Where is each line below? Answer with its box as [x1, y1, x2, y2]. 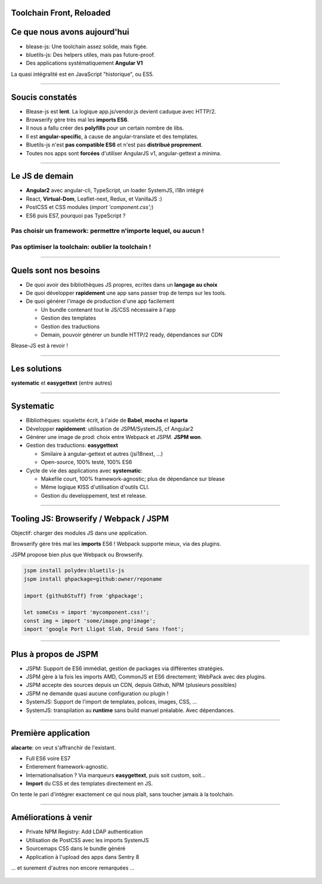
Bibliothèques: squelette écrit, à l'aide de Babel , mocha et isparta [26, 417, 188, 424]
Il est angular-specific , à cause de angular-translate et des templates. [26, 133, 199, 140]
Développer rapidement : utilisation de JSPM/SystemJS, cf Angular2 [26, 425, 194, 432]
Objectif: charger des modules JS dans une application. [11, 529, 148, 536]
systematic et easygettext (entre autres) [11, 379, 113, 386]
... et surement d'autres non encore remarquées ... [11, 864, 135, 871]
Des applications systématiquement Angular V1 [26, 60, 143, 67]
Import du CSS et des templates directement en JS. [26, 780, 153, 787]
